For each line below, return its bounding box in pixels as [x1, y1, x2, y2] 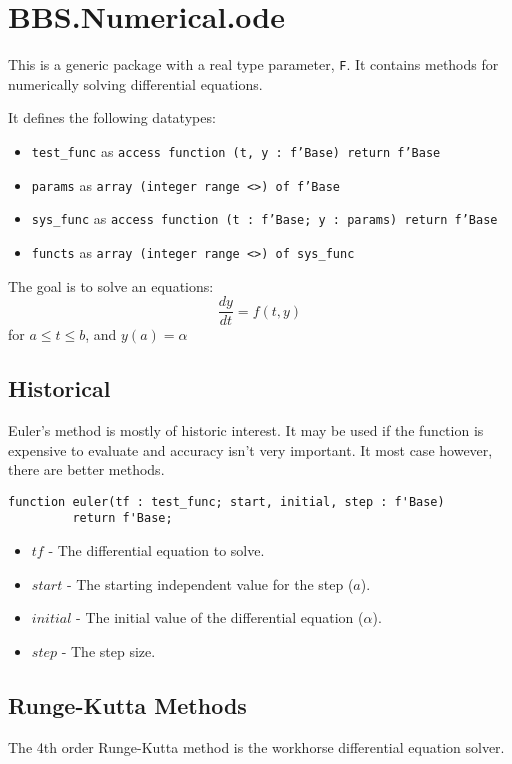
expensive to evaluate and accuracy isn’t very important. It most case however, [8, 439, 493, 460]
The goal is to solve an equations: [8, 275, 214, 296]
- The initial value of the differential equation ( [76, 607, 364, 628]
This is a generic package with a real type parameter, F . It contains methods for [8, 54, 499, 75]
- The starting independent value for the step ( [66, 573, 354, 594]
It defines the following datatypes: [8, 107, 216, 128]
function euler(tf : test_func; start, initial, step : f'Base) [8, 494, 445, 509]
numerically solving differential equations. [8, 73, 263, 94]
